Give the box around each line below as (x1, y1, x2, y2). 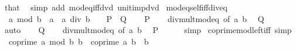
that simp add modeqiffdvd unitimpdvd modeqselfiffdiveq (4, 1, 227, 13)
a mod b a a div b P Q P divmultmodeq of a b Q (8, 12, 264, 24)
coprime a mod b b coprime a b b (8, 35, 149, 47)
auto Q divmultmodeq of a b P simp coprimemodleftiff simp (4, 24, 292, 36)
